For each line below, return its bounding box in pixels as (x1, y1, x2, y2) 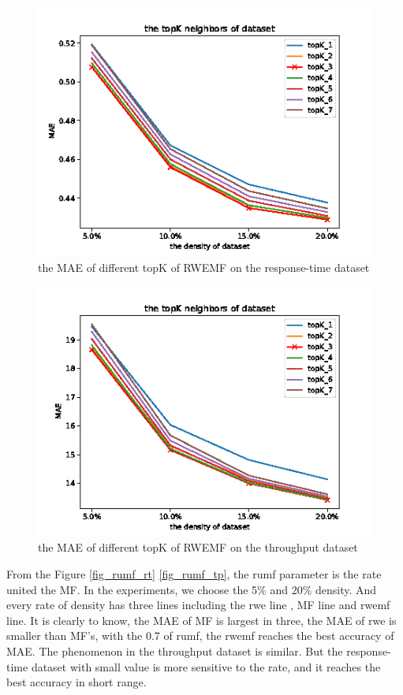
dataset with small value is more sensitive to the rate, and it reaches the (31, 658, 381, 675)
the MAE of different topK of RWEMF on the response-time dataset (38, 258, 370, 275)
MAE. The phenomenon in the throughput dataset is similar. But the (6, 642, 343, 659)
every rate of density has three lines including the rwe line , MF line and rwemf (6, 597, 390, 613)
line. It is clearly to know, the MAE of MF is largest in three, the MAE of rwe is (6, 611, 397, 628)
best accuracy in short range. (6, 674, 147, 690)
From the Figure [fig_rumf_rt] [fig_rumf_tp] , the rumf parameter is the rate (6, 565, 382, 582)
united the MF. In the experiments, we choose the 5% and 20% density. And (6, 581, 377, 597)
